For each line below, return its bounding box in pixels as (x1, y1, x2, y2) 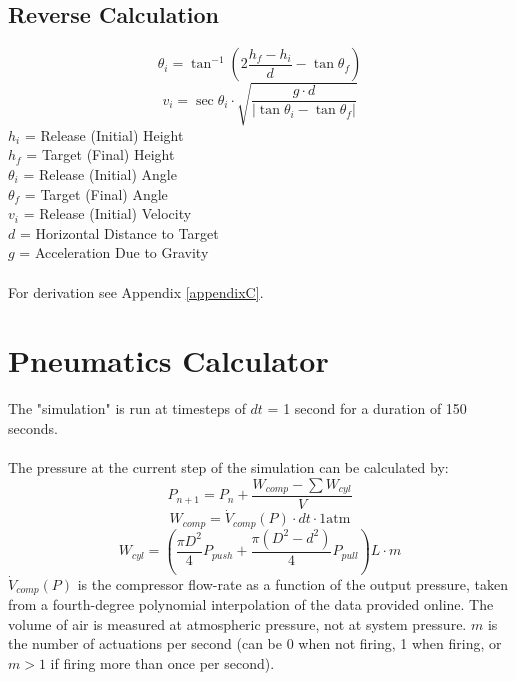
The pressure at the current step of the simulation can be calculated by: (8, 457, 449, 477)
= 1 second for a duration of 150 (267, 398, 467, 419)
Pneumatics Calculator (8, 340, 329, 381)
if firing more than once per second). (50, 652, 275, 673)
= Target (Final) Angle (24, 183, 168, 204)
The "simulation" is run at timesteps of (8, 398, 246, 419)
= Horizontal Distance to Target (19, 222, 219, 243)
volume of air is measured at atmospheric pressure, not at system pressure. (8, 613, 467, 634)
